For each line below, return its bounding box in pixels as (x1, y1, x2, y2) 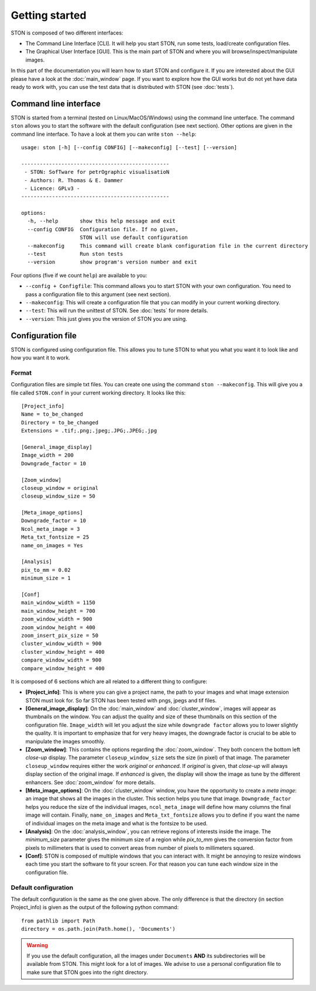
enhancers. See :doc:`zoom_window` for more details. (25, 779, 156, 786)
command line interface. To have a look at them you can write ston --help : (11, 131, 197, 138)
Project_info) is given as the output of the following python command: (11, 904, 179, 911)
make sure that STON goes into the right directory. (26, 969, 149, 976)
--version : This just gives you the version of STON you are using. (25, 315, 187, 322)
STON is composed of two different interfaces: (11, 29, 123, 36)
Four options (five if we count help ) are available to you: (11, 272, 147, 279)
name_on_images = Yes (21, 542, 83, 548)
